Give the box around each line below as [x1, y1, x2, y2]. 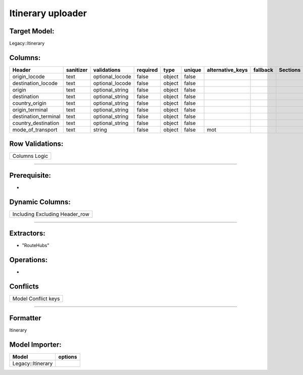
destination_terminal [12, 113, 61, 120]
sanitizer [66, 66, 88, 73]
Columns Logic [12, 152, 48, 159]
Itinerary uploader [9, 8, 87, 19]
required [136, 66, 158, 73]
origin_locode [12, 73, 45, 80]
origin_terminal [12, 106, 48, 113]
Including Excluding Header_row [12, 211, 89, 218]
